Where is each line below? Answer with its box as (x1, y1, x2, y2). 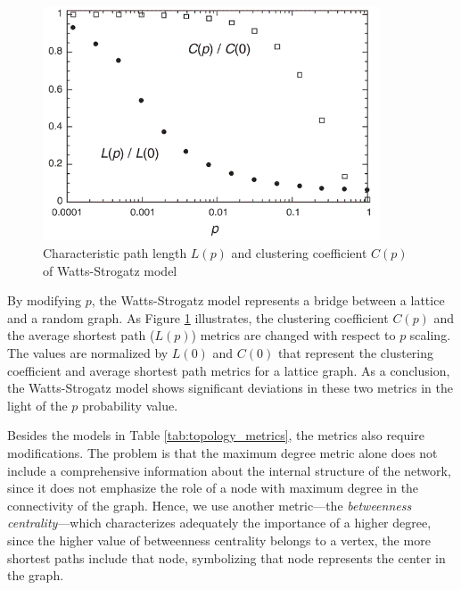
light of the (7, 395, 68, 414)
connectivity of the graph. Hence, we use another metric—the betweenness (7, 495, 412, 514)
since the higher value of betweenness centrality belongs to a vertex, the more (7, 530, 431, 549)
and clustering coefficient (231, 244, 367, 262)
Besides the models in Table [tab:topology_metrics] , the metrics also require (7, 426, 424, 445)
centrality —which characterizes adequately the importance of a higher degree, (7, 513, 432, 532)
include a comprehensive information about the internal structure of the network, (7, 461, 451, 479)
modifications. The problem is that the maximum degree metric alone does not (7, 443, 438, 461)
